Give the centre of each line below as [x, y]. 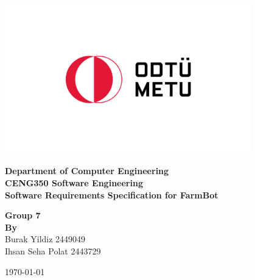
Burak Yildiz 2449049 [45, 239]
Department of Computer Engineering [87, 171]
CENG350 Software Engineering [74, 183]
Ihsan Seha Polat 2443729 [53, 251]
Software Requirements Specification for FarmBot [112, 194]
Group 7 [23, 215]
